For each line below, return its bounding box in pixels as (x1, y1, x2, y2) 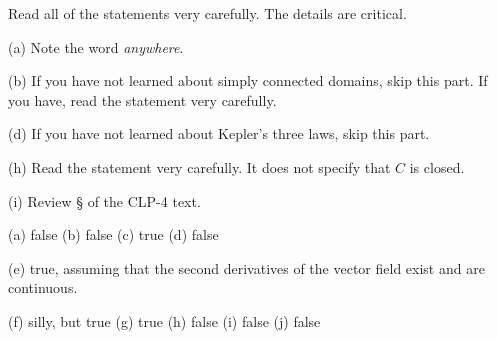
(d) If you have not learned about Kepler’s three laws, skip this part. (8, 123, 430, 144)
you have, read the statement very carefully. (8, 89, 277, 110)
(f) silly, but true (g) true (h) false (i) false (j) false (8, 310, 321, 331)
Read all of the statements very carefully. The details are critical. (8, 3, 407, 23)
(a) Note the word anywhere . (8, 36, 184, 57)
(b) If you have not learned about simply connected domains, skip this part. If (8, 70, 488, 91)
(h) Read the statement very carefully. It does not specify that (8, 156, 391, 177)
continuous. (8, 277, 78, 298)
